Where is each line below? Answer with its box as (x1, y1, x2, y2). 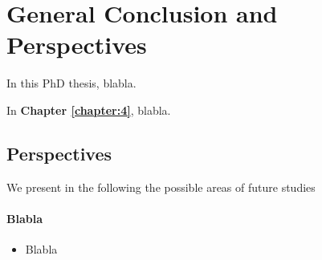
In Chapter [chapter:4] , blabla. (6, 101, 171, 118)
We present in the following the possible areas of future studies (6, 178, 316, 195)
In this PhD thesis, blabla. (6, 75, 137, 91)
